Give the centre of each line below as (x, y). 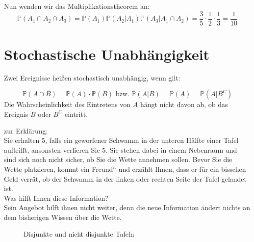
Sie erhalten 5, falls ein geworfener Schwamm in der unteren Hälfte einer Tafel (121, 140)
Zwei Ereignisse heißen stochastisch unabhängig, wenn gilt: (92, 77)
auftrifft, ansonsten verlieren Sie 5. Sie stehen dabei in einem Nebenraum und (121, 149)
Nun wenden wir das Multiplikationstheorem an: (77, 6)
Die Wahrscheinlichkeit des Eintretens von (67, 104)
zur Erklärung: (26, 130)
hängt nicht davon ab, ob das (184, 104)
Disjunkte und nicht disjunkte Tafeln (79, 233)
